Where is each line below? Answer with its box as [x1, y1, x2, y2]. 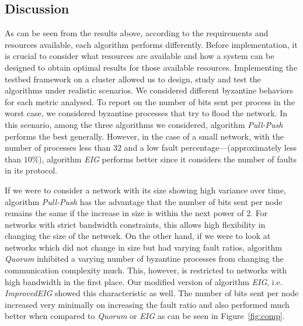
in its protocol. [5, 164, 57, 176]
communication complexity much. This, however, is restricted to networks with [5, 264, 287, 276]
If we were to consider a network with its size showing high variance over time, [5, 183, 286, 196]
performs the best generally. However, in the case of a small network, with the [5, 130, 284, 142]
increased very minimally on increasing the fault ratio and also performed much [5, 298, 290, 310]
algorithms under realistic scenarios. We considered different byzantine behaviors [5, 84, 293, 96]
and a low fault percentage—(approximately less [124, 141, 297, 154]
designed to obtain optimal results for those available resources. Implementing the [5, 61, 298, 73]
